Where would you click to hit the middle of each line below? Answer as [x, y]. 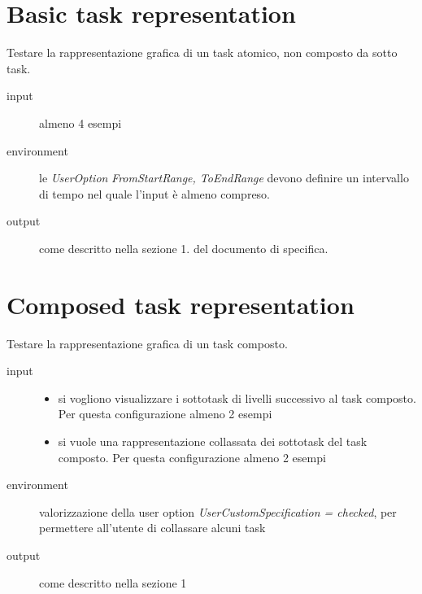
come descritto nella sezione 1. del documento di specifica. [184, 248]
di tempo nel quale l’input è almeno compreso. [155, 193]
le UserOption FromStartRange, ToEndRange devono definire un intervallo [224, 178]
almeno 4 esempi [80, 122]
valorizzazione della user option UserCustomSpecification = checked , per [218, 511]
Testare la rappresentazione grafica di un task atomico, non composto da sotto [202, 52]
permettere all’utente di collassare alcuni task [152, 528]
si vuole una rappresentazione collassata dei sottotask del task [213, 441]
